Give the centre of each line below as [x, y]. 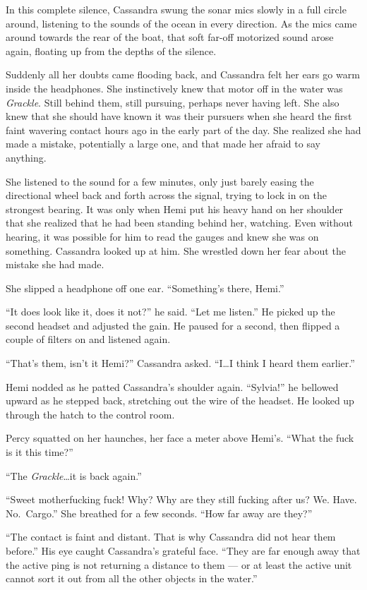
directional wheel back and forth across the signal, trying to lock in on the [167, 195]
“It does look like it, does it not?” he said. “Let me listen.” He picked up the [170, 312]
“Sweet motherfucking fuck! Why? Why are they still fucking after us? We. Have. [181, 499]
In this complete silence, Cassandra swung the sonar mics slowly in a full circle [176, 9]
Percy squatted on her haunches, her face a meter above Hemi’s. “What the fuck [180, 438]
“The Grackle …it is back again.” [74, 475]
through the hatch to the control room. [90, 414]
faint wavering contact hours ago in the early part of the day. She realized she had [183, 130]
